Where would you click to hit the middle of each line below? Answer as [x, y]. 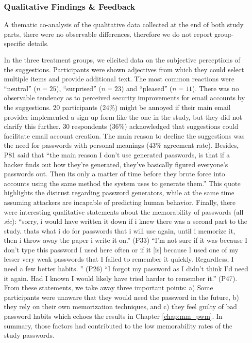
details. [38, 43]
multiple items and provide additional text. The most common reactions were [119, 79]
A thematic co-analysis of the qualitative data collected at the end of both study [124, 24]
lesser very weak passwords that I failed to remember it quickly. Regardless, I [119, 259]
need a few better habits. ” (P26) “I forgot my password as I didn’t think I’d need [126, 269]
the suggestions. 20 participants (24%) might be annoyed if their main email [117, 107]
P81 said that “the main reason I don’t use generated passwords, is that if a [117, 154]
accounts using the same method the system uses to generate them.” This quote [122, 183]
